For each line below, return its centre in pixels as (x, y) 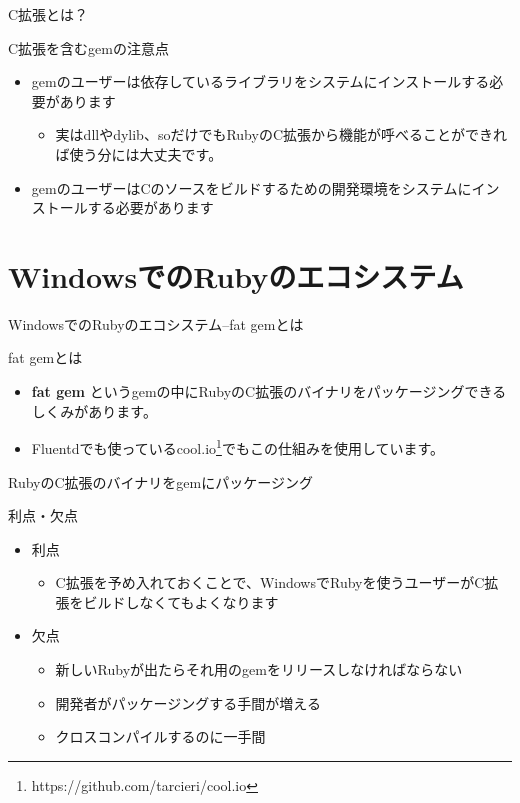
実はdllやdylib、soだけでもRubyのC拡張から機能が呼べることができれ (281, 134)
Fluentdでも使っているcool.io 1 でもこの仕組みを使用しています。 (238, 446)
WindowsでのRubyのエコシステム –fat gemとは (156, 323)
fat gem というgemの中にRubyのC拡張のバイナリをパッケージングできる (269, 391)
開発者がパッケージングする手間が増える (188, 702)
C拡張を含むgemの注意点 (88, 47)
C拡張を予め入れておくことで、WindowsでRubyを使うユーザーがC (270, 582)
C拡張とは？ (48, 14)
